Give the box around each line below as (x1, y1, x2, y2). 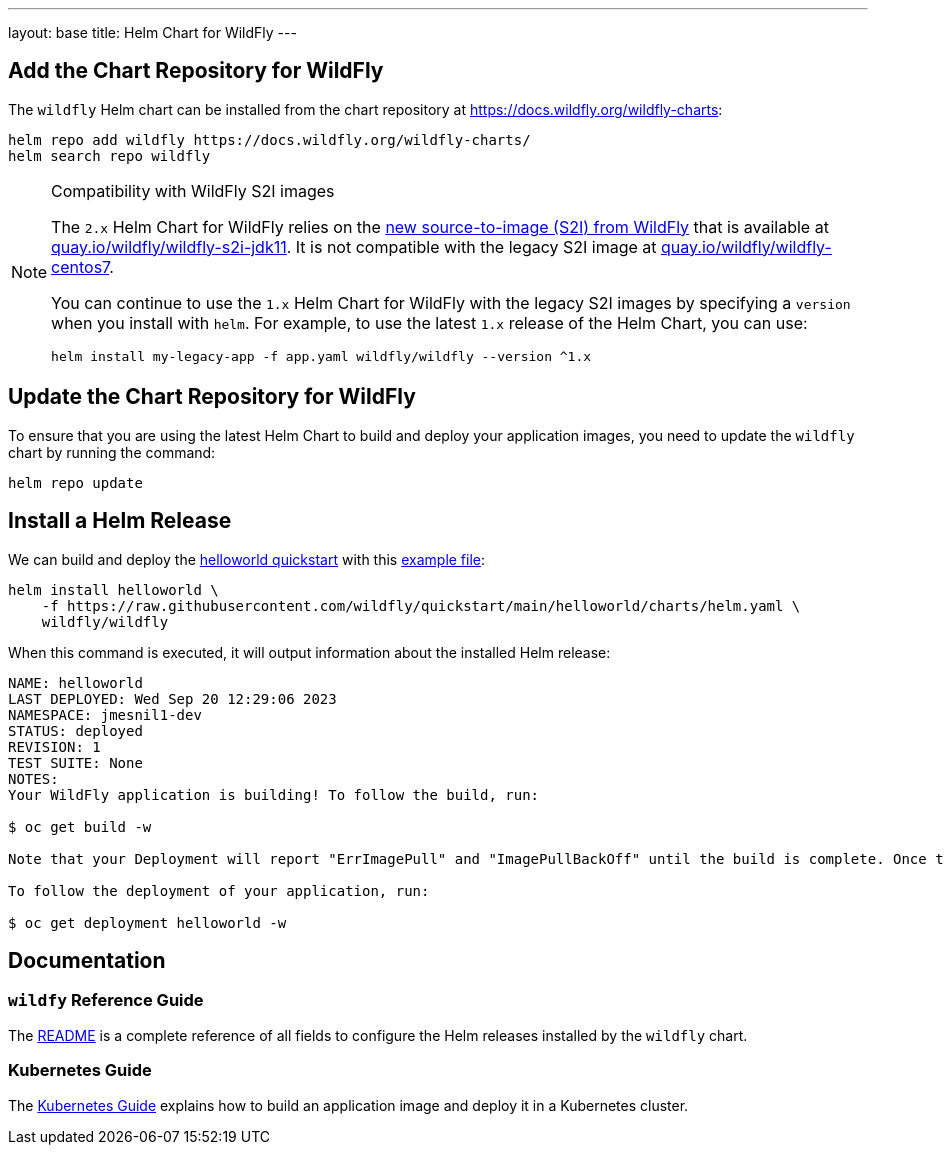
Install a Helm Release (8, 508, 232, 534)
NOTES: (8, 770, 59, 787)
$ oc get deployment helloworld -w (8, 914, 287, 931)
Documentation (8, 947, 166, 973)
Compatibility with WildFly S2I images (51, 180, 335, 201)
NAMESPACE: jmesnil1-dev (8, 706, 202, 723)
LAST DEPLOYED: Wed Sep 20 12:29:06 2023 (8, 690, 337, 707)
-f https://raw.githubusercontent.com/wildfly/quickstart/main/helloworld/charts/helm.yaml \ (41, 597, 801, 614)
